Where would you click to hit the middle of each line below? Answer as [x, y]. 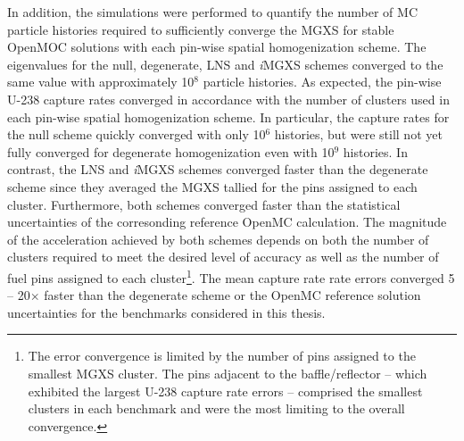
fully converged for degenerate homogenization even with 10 [171, 151]
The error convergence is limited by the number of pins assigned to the [222, 356]
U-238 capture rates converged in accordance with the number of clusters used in [228, 99]
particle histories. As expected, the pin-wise [322, 82]
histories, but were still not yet [358, 134]
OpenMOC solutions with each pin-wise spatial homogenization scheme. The [217, 47]
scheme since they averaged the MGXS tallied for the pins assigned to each [212, 186]
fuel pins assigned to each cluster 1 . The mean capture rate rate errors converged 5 [231, 276]
